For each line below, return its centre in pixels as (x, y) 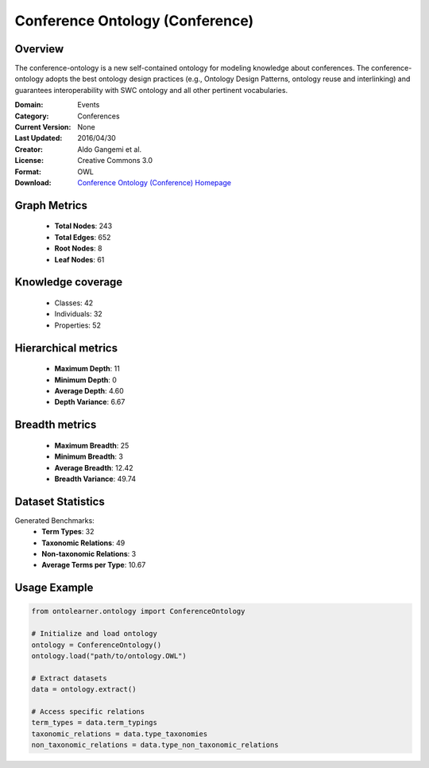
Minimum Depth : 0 (85, 380)
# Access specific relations (88, 711)
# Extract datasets (69, 678)
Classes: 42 (74, 303)
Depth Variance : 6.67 (90, 402)
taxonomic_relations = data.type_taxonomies (120, 734)
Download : (33, 182)
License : (29, 161)
